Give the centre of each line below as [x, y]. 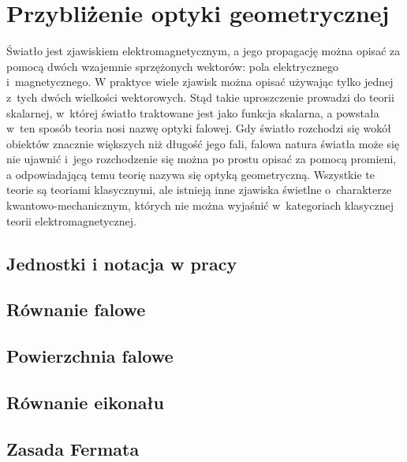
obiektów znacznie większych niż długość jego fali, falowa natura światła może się [203, 143]
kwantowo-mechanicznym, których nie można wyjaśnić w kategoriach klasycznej [200, 205]
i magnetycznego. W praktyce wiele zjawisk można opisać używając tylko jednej [200, 82]
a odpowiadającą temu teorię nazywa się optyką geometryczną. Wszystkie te [190, 174]
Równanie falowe [76, 309]
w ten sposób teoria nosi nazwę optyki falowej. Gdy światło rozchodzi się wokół [199, 128]
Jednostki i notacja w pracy [122, 263]
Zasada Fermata [73, 448]
